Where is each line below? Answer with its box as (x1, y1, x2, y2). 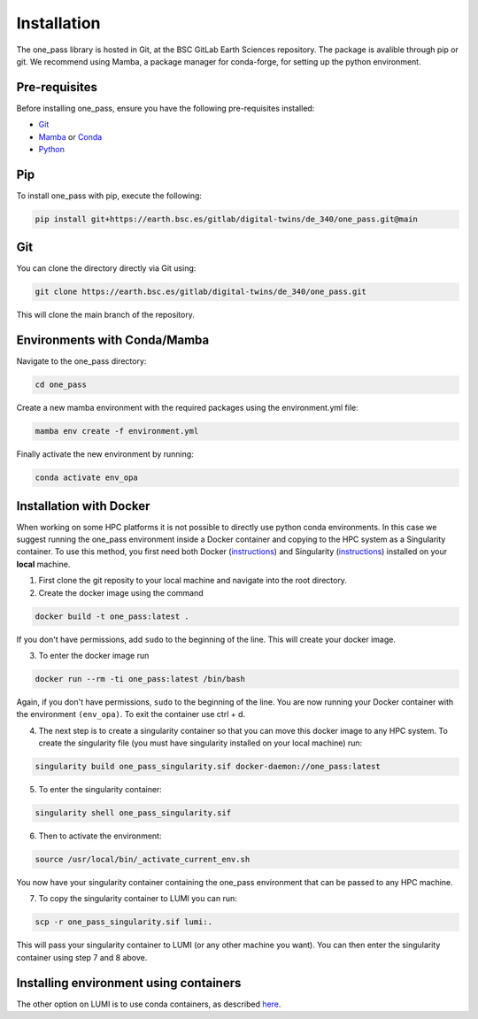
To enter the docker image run (38, 651, 150, 661)
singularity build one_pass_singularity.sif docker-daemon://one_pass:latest (35, 761, 381, 772)
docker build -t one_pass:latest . (35, 611, 189, 621)
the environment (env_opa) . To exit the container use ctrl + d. (16, 709, 246, 720)
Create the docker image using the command (38, 587, 204, 598)
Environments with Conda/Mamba (16, 333, 210, 348)
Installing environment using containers (16, 975, 242, 991)
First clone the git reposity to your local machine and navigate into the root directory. (38, 575, 347, 586)
